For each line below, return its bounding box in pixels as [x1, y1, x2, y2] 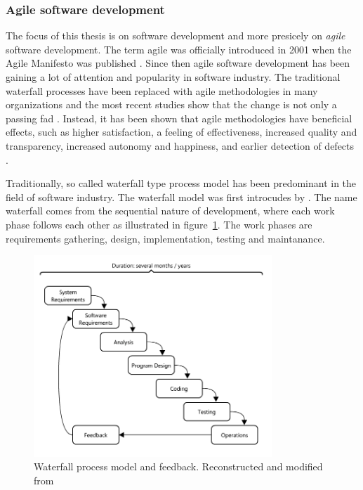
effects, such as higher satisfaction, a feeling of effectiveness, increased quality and [6, 124, 357, 139]
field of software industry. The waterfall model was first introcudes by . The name [6, 189, 357, 204]
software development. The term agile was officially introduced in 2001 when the [6, 41, 352, 56]
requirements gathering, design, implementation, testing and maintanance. [6, 231, 325, 245]
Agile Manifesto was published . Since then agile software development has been [6, 56, 350, 70]
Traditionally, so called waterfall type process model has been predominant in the [6, 176, 357, 191]
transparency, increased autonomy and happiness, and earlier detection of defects [6, 138, 355, 153]
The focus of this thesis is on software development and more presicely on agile [6, 28, 345, 43]
